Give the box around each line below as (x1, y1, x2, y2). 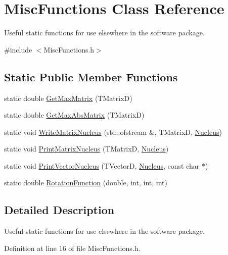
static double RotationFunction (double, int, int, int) (4, 177, 167, 188)
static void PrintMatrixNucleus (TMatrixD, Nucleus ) (4, 143, 169, 154)
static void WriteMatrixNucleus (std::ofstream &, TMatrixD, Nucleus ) (4, 126, 222, 137)
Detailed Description (4, 202, 115, 218)
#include (4, 44, 32, 55)
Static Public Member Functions (4, 69, 178, 84)
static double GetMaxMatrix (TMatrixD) (4, 92, 132, 103)
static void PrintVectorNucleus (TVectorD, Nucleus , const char (4, 160, 200, 171)
